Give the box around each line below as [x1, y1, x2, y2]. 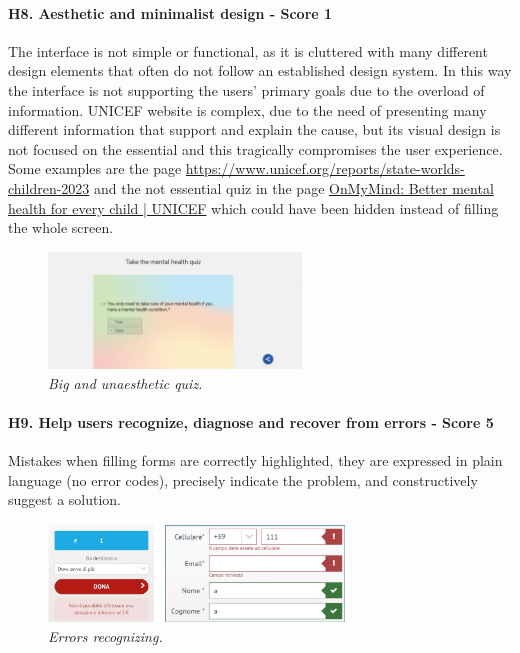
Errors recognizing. [48, 625, 163, 646]
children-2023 [8, 177, 90, 198]
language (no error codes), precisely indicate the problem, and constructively [8, 469, 478, 490]
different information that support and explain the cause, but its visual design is [8, 119, 501, 140]
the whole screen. [8, 217, 114, 238]
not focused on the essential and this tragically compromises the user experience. [8, 138, 503, 159]
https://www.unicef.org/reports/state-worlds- [185, 158, 465, 179]
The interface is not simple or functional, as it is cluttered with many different [8, 40, 488, 61]
